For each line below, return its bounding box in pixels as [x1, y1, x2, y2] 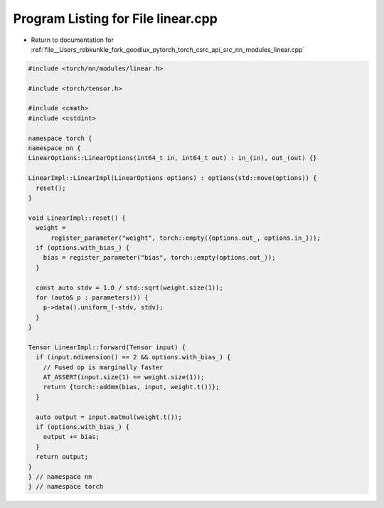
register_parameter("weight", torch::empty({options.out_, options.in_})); [50, 233, 321, 242]
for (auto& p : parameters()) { [36, 293, 149, 302]
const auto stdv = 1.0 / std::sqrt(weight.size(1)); [36, 283, 223, 292]
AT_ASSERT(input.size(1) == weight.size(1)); [43, 374, 205, 381]
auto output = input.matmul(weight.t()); [36, 413, 183, 421]
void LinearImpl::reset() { [28, 213, 126, 222]
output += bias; [43, 433, 100, 441]
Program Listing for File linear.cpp [13, 11, 218, 26]
